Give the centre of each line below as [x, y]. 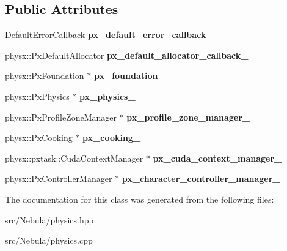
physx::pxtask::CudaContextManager [74, 158]
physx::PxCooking [39, 137]
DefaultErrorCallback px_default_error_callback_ [109, 35]
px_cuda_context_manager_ [217, 158]
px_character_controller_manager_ [201, 178]
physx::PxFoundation [45, 76]
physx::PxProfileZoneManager [61, 117]
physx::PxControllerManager [59, 178]
